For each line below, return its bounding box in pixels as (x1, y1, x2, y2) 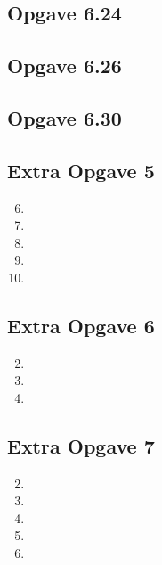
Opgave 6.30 (7, 103, 122, 131)
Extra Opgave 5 (7, 156, 155, 184)
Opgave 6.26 (7, 52, 122, 79)
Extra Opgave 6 (7, 311, 155, 339)
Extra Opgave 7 (7, 431, 155, 459)
